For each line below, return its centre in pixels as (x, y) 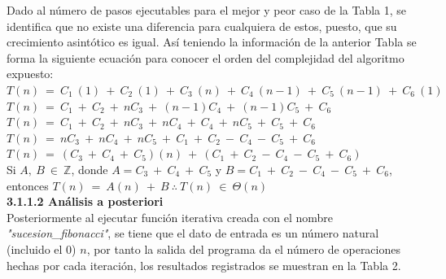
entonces (28, 185)
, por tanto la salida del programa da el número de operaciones (243, 248)
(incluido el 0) (42, 248)
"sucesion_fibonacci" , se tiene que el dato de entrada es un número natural (193, 233)
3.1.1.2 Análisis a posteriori (85, 201)
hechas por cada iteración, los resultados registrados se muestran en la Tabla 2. (204, 265)
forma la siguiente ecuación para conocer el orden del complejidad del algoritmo (206, 57)
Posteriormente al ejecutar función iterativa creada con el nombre (170, 217)
